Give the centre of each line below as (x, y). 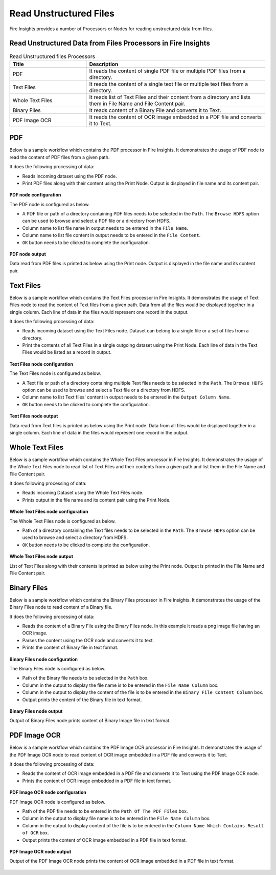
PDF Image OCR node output (40, 851)
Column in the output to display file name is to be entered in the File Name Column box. (116, 819)
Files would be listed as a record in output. (67, 352)
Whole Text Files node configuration (49, 512)
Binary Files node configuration (44, 659)
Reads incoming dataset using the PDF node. (70, 176)
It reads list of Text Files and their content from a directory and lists (170, 97)
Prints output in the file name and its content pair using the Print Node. (96, 500)
